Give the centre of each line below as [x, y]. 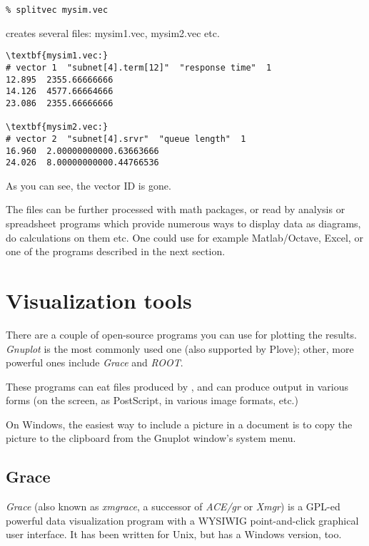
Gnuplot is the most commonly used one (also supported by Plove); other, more [180, 348]
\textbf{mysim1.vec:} [57, 56]
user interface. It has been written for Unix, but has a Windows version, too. [174, 534]
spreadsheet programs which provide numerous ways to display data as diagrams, [183, 223]
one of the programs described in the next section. [116, 251]
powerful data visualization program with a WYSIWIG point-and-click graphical [182, 520]
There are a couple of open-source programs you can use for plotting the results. [181, 334]
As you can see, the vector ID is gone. [89, 185]
